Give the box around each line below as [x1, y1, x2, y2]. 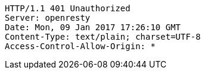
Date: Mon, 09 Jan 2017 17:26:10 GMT [5, 22, 181, 32]
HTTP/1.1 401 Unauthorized [5, 4, 131, 13]
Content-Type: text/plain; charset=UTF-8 [5, 32, 201, 41]
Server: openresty [5, 13, 91, 22]
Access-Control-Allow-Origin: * [5, 41, 156, 51]
